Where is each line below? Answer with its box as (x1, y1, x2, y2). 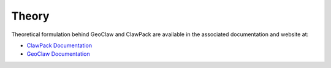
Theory (11, 9, 50, 23)
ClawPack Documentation (26, 42, 92, 49)
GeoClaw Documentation (26, 50, 90, 58)
